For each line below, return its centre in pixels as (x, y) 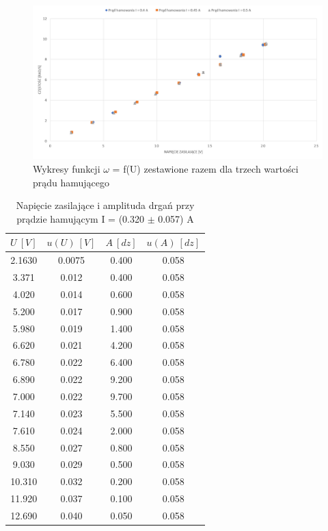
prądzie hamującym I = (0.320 (80, 218)
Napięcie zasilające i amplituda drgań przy (105, 205)
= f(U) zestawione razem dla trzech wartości (205, 169)
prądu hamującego (71, 182)
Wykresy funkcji (67, 169)
